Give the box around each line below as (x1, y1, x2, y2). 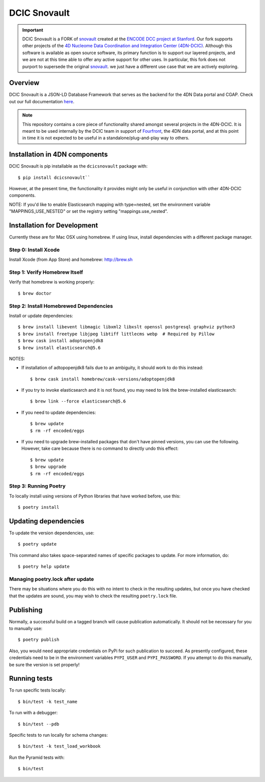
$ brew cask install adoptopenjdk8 (18, 338, 104, 344)
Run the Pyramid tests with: (9, 754, 65, 760)
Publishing (9, 606, 43, 614)
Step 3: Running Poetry (9, 483, 66, 490)
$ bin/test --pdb (18, 721, 59, 727)
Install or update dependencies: (9, 313, 73, 319)
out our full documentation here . (9, 98, 75, 104)
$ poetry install (18, 504, 59, 510)
